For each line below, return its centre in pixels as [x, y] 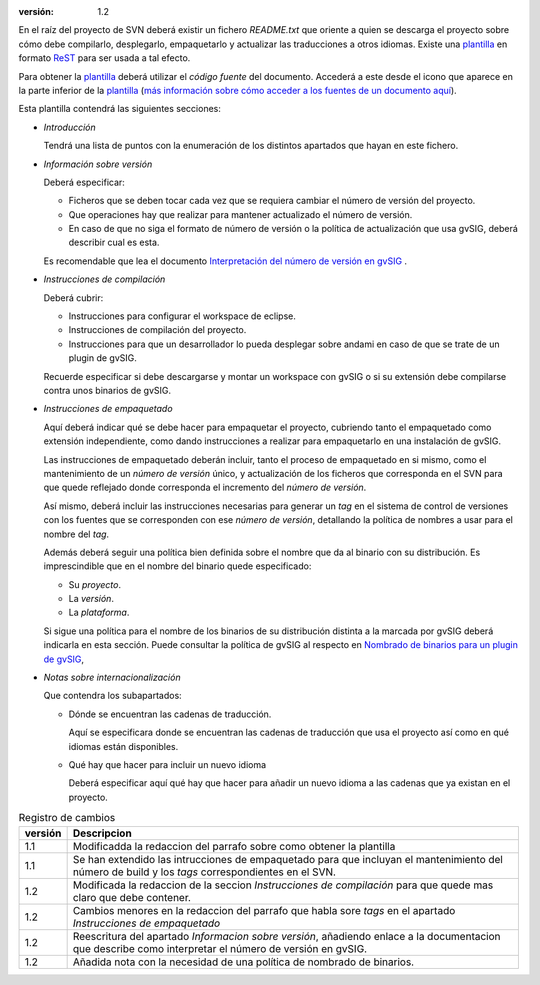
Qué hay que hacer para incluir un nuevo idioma [167, 764]
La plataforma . [99, 612]
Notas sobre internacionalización [112, 677]
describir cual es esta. [114, 242]
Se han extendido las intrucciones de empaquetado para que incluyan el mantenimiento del [288, 859]
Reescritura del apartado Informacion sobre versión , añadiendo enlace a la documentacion [286, 936]
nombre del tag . [76, 534]
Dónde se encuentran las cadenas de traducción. [170, 714]
